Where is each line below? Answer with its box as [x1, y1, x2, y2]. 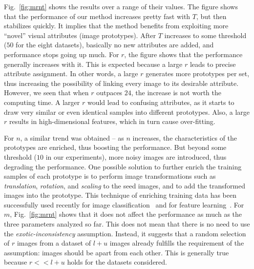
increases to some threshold [164, 30, 247, 40]
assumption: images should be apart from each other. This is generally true [4, 247, 229, 257]
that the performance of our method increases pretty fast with [4, 11, 190, 21]
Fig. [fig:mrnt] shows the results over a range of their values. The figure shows [4, 1, 238, 11]
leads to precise [190, 59, 236, 69]
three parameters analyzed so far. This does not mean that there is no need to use [4, 219, 250, 229]
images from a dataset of [17, 238, 91, 248]
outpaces [96, 87, 123, 98]
